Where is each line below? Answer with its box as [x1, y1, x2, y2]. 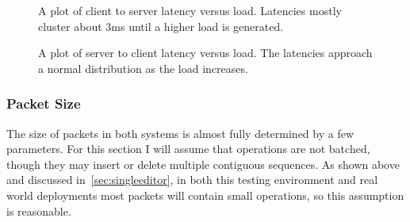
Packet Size [6, 94, 81, 113]
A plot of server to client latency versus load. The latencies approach [38, 44, 373, 61]
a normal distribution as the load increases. [38, 59, 248, 76]
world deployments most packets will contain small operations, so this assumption [6, 186, 404, 203]
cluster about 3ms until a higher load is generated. [38, 17, 284, 34]
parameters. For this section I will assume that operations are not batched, [6, 140, 370, 157]
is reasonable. [6, 202, 71, 219]
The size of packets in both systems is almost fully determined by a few [6, 124, 354, 141]
